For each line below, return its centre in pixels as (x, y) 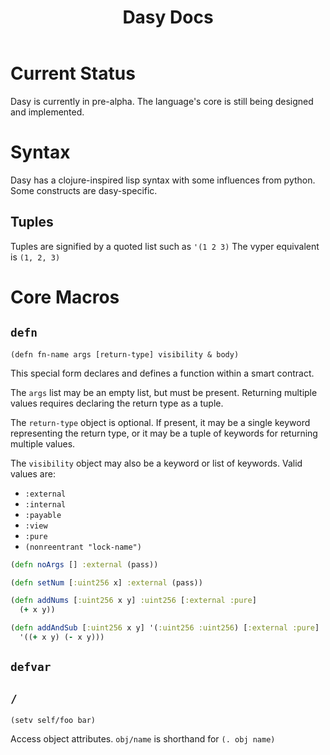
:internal (45, 504)
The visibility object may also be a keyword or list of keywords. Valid (156, 463)
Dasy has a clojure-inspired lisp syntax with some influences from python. (163, 180)
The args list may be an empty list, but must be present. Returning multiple (164, 392)
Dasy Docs (168, 17)
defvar (31, 667)
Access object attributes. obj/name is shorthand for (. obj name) (143, 739)
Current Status (73, 73)
